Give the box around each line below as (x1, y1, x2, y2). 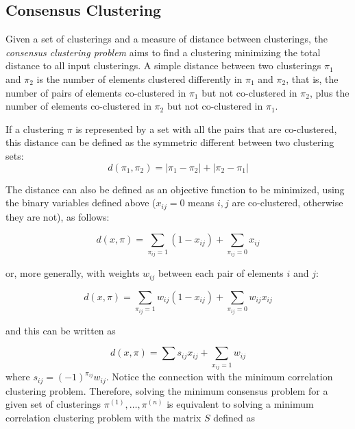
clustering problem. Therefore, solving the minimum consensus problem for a (5, 383, 328, 397)
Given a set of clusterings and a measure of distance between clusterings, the (5, 32, 328, 46)
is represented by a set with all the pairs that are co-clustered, (75, 121, 337, 136)
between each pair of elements (158, 266, 284, 280)
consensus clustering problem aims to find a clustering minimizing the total (5, 45, 321, 59)
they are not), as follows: (5, 209, 110, 223)
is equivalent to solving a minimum (167, 397, 314, 411)
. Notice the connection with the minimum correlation (106, 369, 333, 384)
